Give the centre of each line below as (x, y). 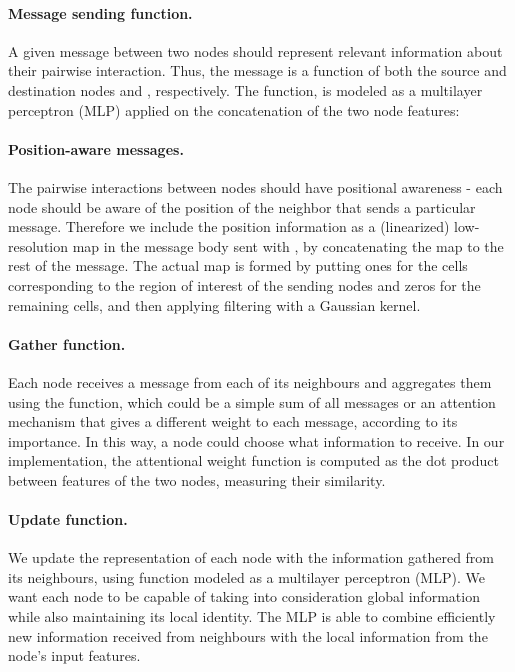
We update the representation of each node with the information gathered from (251, 557)
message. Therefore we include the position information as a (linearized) (229, 226)
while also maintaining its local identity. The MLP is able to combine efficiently (252, 616)
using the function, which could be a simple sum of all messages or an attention (252, 401)
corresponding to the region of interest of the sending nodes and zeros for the (244, 284)
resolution (38, 245)
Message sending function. (100, 12)
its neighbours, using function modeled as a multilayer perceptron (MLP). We (246, 576)
